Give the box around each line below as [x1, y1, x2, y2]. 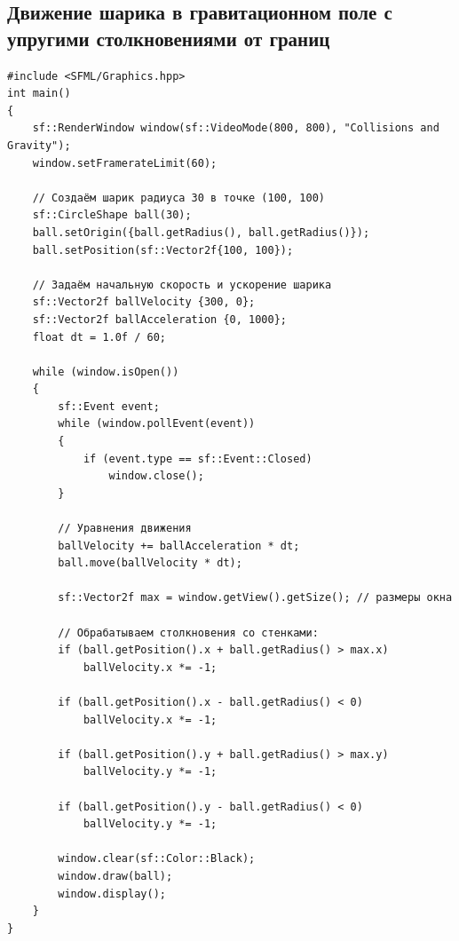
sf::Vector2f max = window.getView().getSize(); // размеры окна [58, 591, 453, 605]
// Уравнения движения [58, 522, 192, 535]
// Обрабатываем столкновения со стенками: [58, 626, 319, 639]
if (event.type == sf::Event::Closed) [83, 452, 313, 465]
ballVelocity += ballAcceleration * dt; [58, 539, 300, 552]
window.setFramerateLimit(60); [32, 156, 218, 170]
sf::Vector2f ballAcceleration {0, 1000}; [32, 312, 287, 326]
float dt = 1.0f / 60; [32, 330, 166, 344]
